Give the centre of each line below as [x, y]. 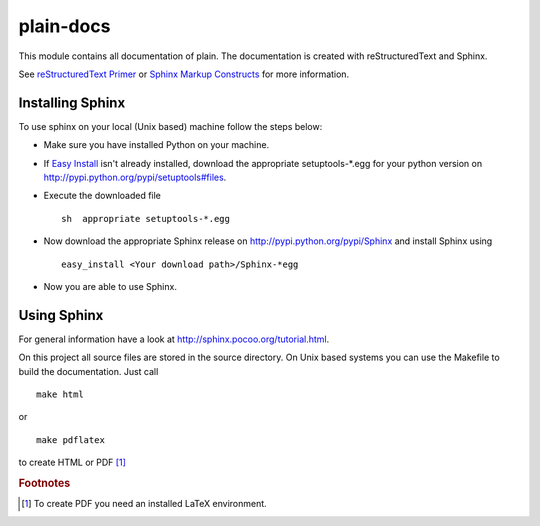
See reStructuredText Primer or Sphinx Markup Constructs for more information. [184, 74]
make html [60, 394]
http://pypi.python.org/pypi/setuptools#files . [135, 177]
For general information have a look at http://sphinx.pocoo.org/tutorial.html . [174, 339]
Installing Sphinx [72, 102]
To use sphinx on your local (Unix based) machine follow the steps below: [170, 126]
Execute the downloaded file [102, 196]
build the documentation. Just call [88, 371]
